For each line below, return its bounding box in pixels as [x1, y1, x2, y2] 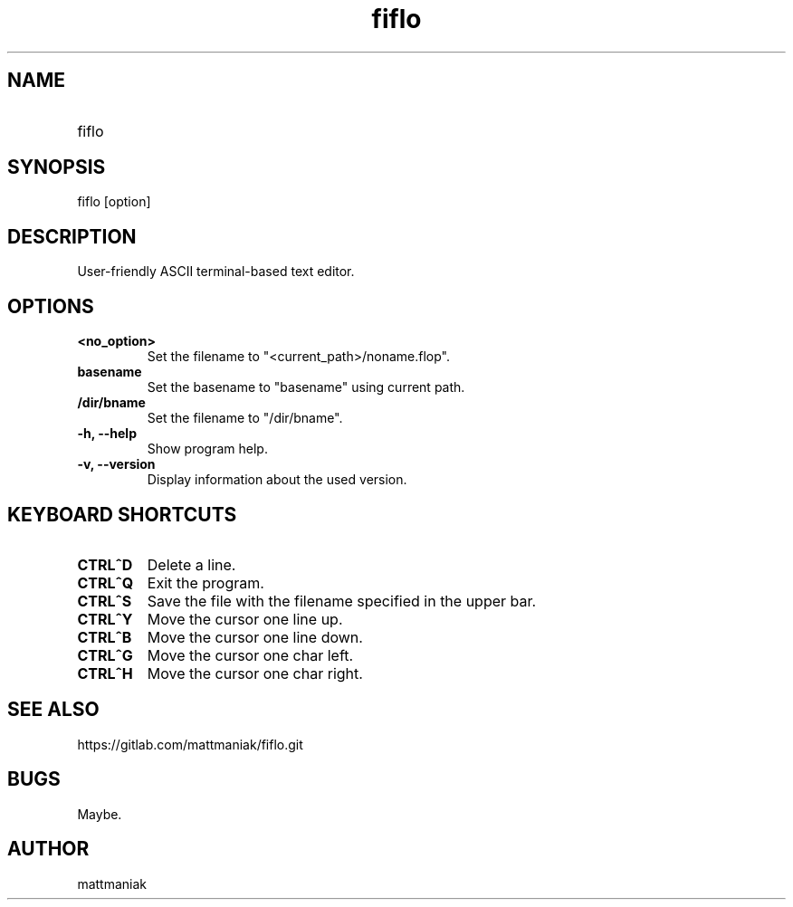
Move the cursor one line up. [147, 609, 343, 628]
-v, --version [77, 456, 156, 473]
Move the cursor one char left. [147, 645, 354, 664]
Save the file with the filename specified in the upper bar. [147, 591, 537, 610]
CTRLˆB [77, 627, 132, 646]
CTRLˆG [77, 645, 133, 664]
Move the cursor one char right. [147, 664, 363, 683]
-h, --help [77, 425, 137, 442]
